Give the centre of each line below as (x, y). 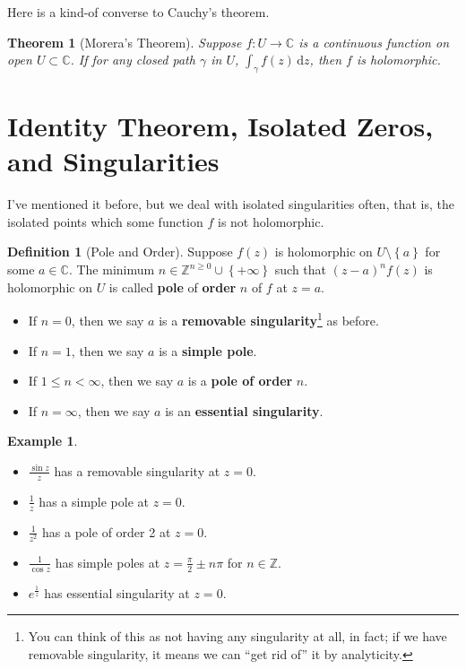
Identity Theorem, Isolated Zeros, (220, 126)
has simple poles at (108, 562)
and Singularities (113, 161)
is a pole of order (240, 381)
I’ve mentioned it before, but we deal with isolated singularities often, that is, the (231, 204)
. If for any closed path (133, 60)
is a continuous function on (374, 42)
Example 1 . (43, 441)
